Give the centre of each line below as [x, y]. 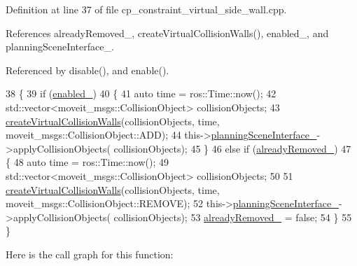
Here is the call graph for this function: [90, 254]
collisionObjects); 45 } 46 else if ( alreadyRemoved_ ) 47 [232, 148]
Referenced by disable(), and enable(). [87, 70]
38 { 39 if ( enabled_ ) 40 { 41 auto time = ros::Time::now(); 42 [141, 93]
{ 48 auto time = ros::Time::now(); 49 [87, 162]
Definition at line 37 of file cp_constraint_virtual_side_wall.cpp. [146, 9]
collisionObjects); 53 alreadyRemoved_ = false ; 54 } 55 [233, 217]
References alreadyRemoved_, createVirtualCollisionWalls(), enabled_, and [167, 33]
